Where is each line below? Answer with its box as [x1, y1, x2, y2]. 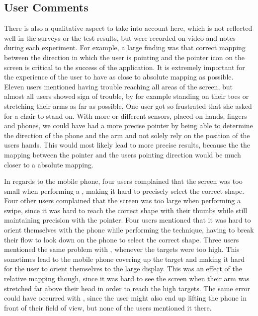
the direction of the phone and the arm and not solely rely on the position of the [4, 130, 250, 140]
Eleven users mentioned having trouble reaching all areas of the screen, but [4, 81, 233, 91]
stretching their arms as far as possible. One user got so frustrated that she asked [4, 100, 252, 111]
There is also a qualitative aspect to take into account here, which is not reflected [4, 23, 253, 33]
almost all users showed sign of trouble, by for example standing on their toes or [4, 91, 249, 101]
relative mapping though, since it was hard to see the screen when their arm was [4, 273, 250, 284]
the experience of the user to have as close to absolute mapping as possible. [4, 72, 234, 82]
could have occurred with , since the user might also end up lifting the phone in [4, 293, 247, 303]
